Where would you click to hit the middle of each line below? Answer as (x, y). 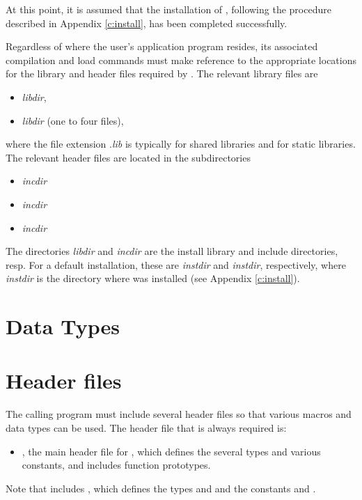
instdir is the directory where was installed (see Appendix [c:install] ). (153, 278)
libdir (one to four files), (73, 120)
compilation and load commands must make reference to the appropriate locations (181, 60)
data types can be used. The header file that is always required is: (146, 428)
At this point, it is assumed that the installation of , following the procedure (168, 9)
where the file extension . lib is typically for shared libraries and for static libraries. (181, 144)
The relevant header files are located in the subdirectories (128, 157)
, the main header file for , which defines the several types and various (171, 451)
